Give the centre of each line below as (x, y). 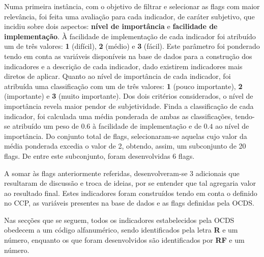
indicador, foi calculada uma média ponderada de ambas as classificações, (119, 116)
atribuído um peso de (46, 126)
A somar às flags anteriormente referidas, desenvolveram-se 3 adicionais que (122, 173)
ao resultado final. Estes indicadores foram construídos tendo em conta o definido (131, 193)
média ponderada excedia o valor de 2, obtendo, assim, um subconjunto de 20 (125, 146)
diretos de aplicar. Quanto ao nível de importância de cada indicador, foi (118, 76)
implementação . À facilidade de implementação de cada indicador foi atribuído (130, 36)
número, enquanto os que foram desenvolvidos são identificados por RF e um (124, 240)
